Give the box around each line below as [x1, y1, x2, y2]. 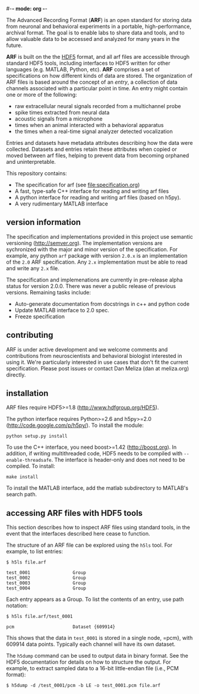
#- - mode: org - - [6, 5, 48, 12]
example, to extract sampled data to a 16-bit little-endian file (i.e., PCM [6, 665, 179, 672]
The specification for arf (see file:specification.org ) [14, 181, 140, 188]
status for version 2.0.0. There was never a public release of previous [6, 282, 176, 290]
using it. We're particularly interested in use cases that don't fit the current [6, 359, 188, 366]
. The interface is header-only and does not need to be [51, 457, 185, 464]
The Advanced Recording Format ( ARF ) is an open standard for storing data [6, 17, 192, 23]
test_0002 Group [6, 575, 86, 581]
